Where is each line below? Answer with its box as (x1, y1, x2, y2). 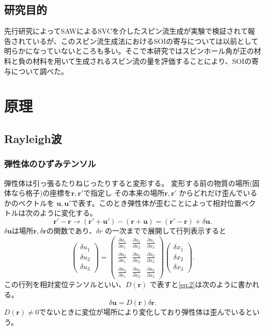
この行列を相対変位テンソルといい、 (4, 278, 126, 289)
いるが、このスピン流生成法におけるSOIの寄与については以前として (32, 35, 258, 46)
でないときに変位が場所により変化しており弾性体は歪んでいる (39, 307, 246, 317)
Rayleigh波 (4, 130, 62, 146)
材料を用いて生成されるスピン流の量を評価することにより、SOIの (32, 55, 252, 66)
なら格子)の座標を (11, 187, 71, 198)
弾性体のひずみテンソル (4, 157, 96, 170)
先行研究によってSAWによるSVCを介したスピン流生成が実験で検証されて (4, 26, 248, 36)
